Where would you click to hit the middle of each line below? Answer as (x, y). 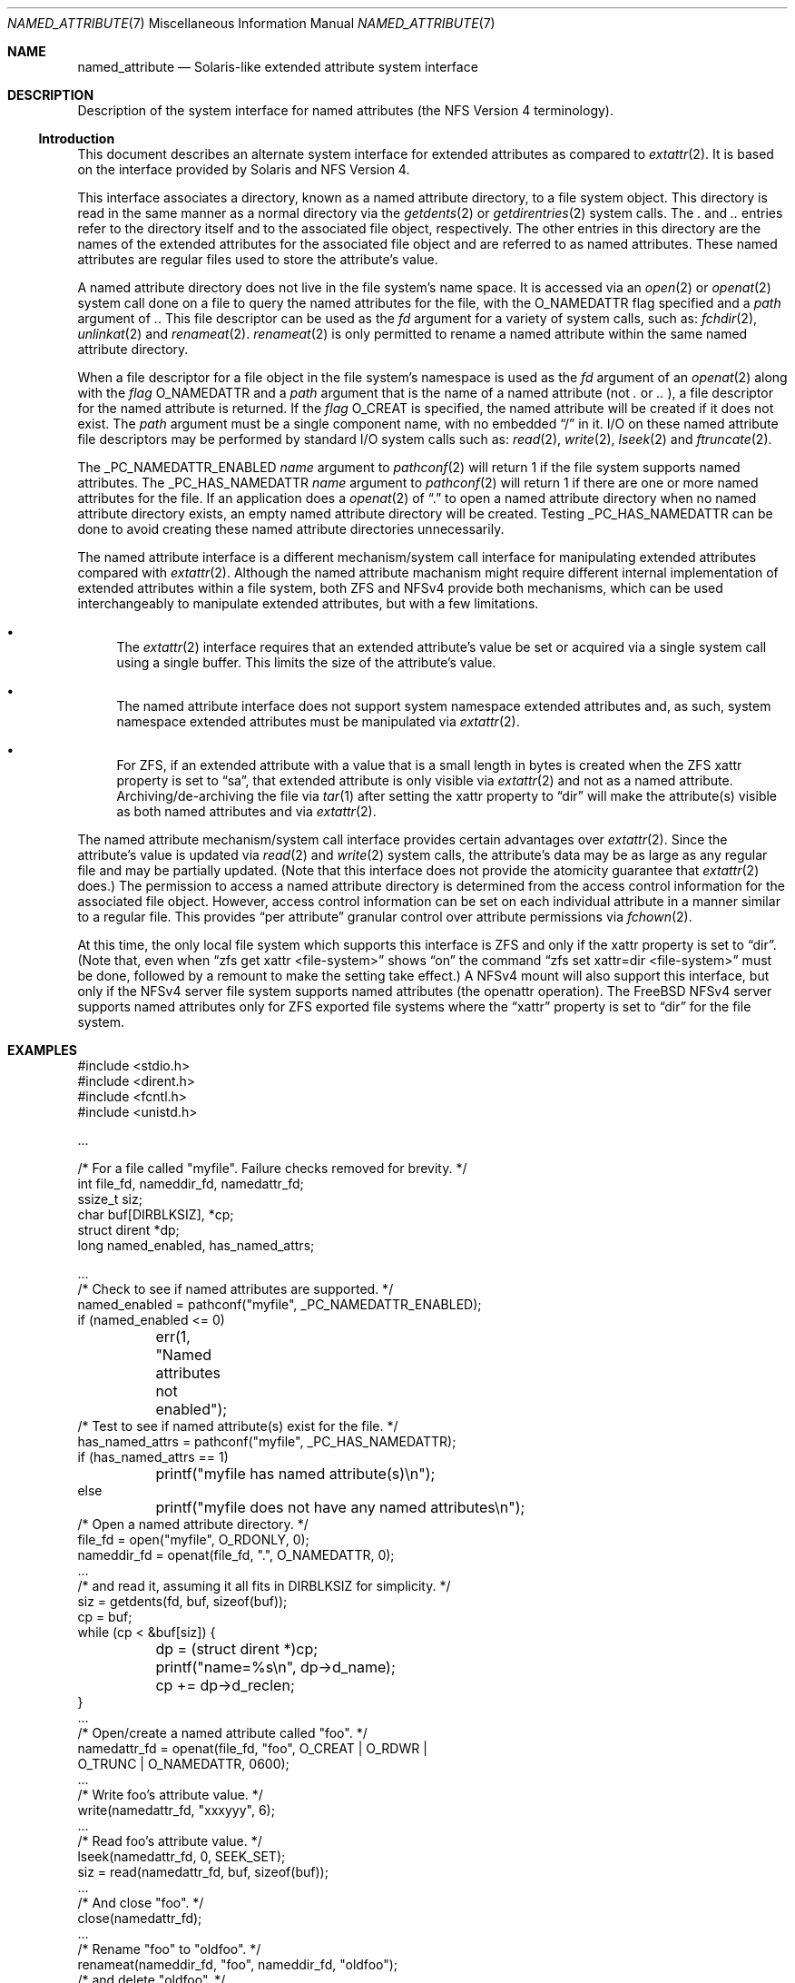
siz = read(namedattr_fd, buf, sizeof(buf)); (203, 1872)
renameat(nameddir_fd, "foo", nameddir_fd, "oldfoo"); (238, 1964)
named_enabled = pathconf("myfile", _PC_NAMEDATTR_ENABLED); (280, 1304)
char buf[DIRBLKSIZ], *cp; (156, 1214)
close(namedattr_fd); (140, 1918)
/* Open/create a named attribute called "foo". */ (222, 1733)
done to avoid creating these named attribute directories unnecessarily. (291, 529)
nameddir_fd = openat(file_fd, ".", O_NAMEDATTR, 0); (236, 1555)
